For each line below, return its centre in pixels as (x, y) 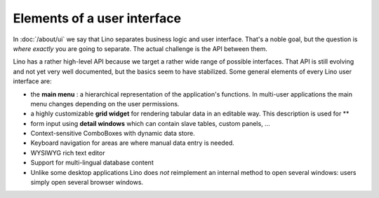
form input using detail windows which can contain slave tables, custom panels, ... (150, 123)
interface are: (32, 81)
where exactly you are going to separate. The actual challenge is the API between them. (140, 48)
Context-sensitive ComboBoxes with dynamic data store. (113, 134)
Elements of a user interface (97, 18)
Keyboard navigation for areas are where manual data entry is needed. (132, 143)
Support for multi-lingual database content (92, 163)
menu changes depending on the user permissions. (105, 104)
